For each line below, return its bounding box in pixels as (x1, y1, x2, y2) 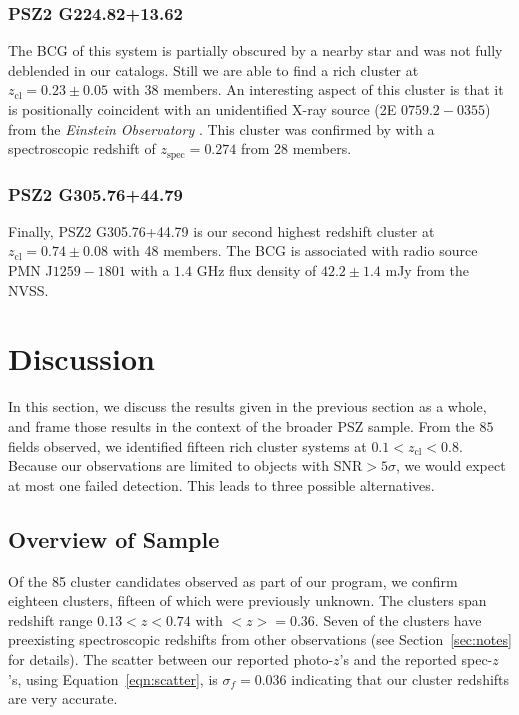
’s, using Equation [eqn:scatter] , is (8, 668, 218, 689)
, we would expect (395, 455, 506, 476)
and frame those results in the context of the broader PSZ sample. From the (8, 415, 475, 436)
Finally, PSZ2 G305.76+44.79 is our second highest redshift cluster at (8, 220, 435, 241)
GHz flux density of (196, 260, 317, 281)
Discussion (8, 338, 155, 379)
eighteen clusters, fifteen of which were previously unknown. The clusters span (8, 590, 487, 611)
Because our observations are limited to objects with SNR (8, 455, 363, 476)
